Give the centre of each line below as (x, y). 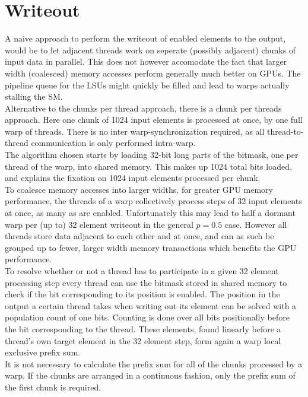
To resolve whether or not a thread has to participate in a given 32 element (142, 271)
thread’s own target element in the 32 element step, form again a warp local (143, 340)
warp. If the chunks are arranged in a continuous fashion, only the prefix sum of (150, 375)
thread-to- (285, 131)
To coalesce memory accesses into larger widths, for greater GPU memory (139, 189)
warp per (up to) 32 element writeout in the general (99, 224)
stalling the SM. (34, 96)
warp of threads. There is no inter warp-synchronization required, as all (135, 131)
